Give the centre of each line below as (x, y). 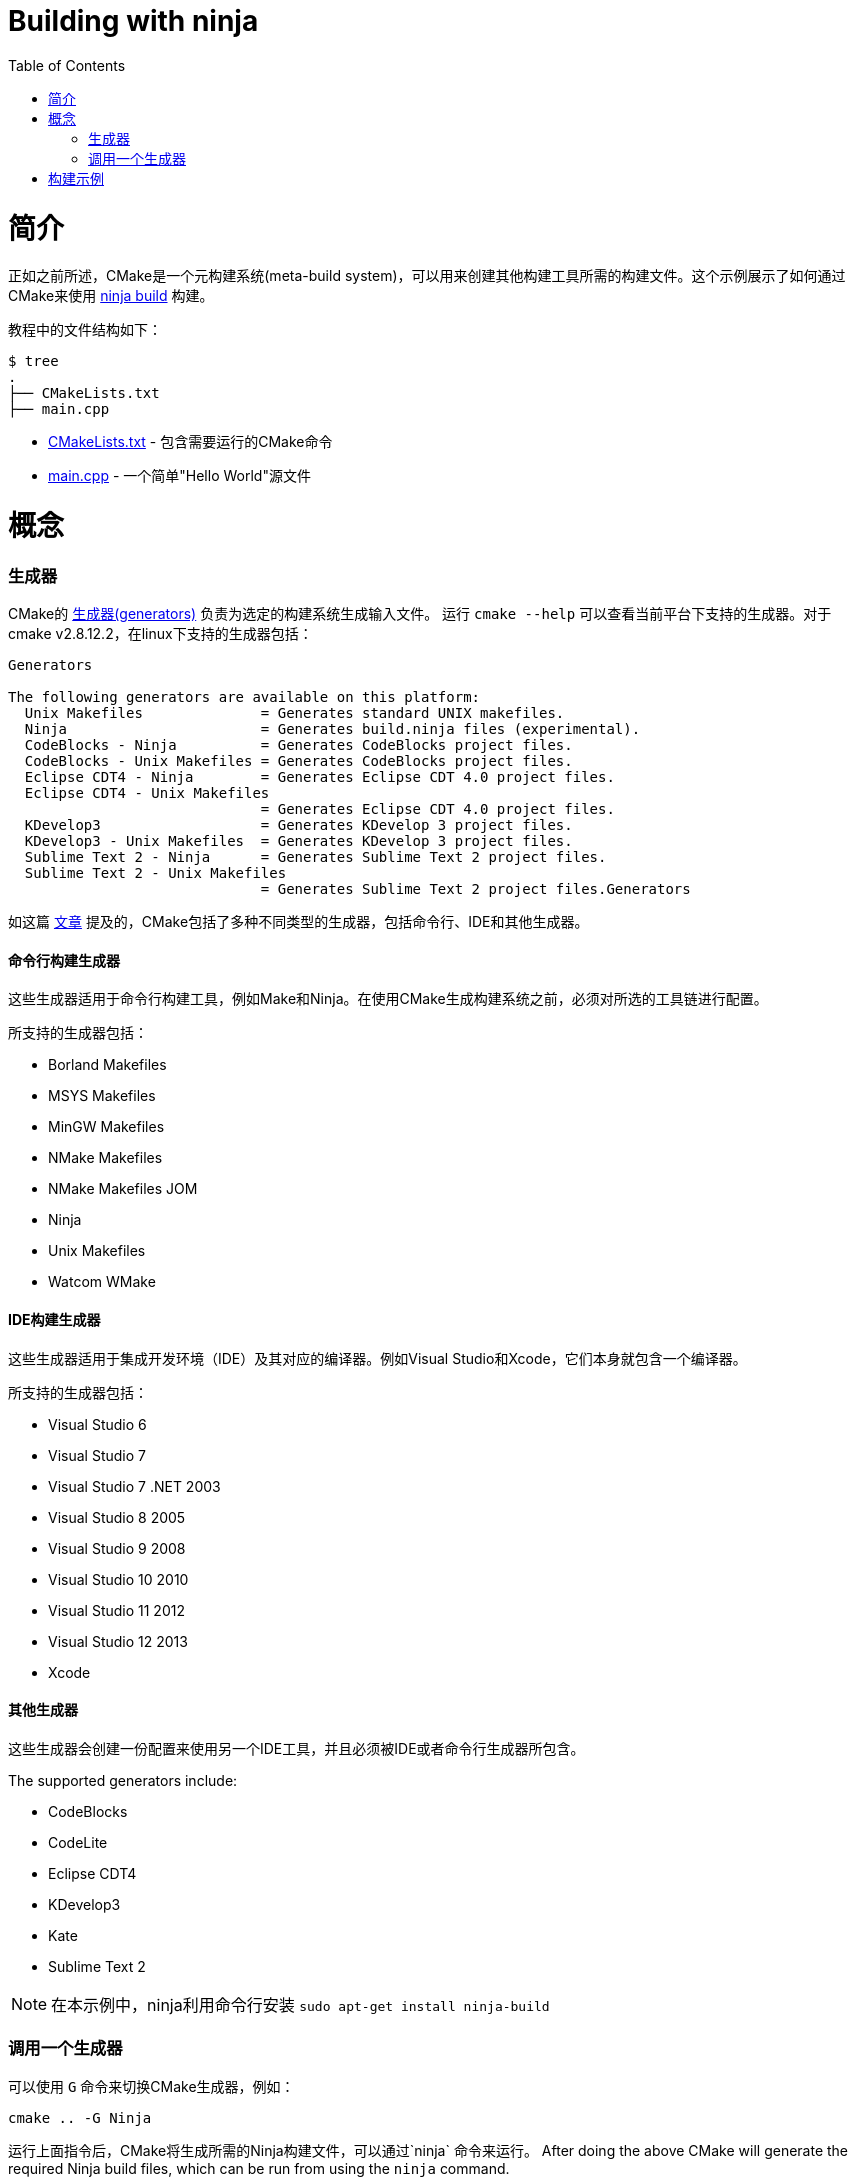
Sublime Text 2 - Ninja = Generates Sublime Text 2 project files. (315, 857)
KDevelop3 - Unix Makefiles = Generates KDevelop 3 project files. (298, 841)
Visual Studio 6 (97, 1424)
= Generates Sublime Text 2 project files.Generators (475, 889)
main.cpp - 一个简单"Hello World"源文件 (179, 476)
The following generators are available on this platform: (244, 697)
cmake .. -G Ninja (80, 2117)
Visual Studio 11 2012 (116, 1610)
